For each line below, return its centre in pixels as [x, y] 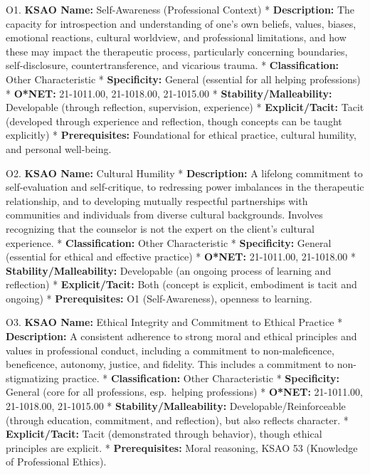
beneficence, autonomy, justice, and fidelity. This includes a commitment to [170, 364]
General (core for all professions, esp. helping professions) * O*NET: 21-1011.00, [185, 392]
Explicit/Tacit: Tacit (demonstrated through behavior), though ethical [164, 434]
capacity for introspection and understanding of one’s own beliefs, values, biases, [181, 23]
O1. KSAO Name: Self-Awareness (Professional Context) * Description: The [180, 9]
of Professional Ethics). [56, 462]
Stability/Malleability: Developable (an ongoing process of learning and [169, 270]
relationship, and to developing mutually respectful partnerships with [157, 200]
